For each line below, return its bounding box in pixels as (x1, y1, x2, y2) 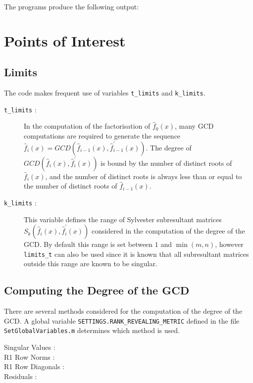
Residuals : (4, 371, 37, 381)
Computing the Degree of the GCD (4, 283, 190, 298)
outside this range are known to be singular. (24, 258, 157, 269)
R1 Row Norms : (4, 351, 55, 362)
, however (215, 239, 244, 249)
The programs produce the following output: (4, 1, 139, 11)
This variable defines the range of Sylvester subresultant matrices (24, 214, 222, 224)
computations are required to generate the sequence (24, 131, 181, 141)
